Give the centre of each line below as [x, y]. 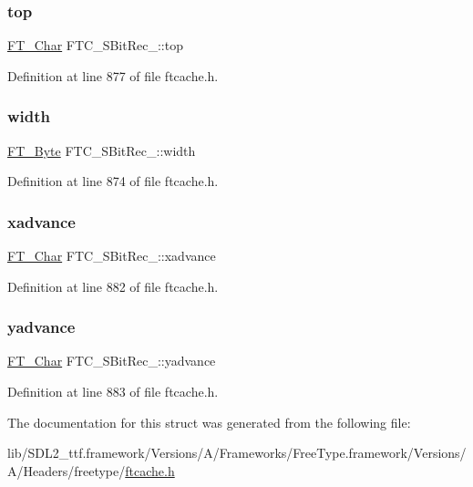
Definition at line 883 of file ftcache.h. [113, 392]
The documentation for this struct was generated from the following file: [209, 422]
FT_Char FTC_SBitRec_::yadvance [112, 361]
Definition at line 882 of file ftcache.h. [113, 286]
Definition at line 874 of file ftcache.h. [113, 181]
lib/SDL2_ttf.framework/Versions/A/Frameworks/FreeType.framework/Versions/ [237, 453]
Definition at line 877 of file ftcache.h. [113, 75]
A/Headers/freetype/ [67, 470]
